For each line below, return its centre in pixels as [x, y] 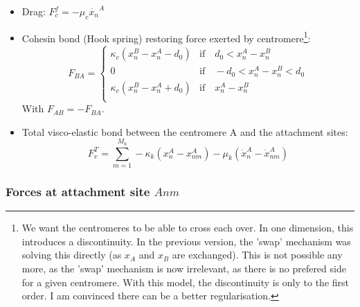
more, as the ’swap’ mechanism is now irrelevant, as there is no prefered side [184, 268]
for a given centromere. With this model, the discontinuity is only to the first [185, 282]
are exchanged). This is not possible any [257, 255]
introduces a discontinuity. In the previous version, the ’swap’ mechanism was [186, 241]
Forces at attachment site [78, 191]
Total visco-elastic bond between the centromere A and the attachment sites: [185, 131]
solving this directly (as [72, 255]
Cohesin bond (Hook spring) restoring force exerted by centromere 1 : [166, 37]
